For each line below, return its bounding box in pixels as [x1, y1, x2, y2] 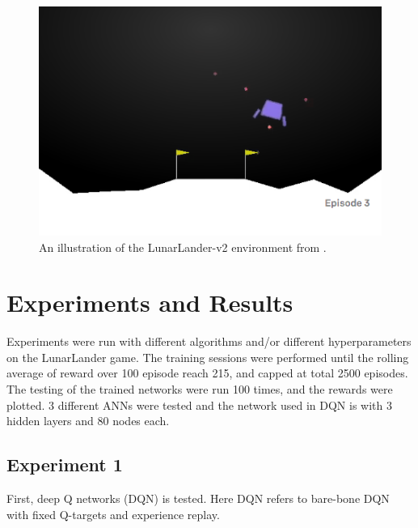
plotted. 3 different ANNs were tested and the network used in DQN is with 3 [6, 396, 392, 413]
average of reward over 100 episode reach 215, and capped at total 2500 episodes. [6, 364, 408, 381]
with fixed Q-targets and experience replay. [6, 505, 220, 522]
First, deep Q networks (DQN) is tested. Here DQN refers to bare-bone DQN [6, 490, 390, 507]
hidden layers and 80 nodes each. [6, 412, 170, 429]
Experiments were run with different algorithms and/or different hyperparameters [6, 333, 412, 350]
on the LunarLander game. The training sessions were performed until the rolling [6, 348, 409, 365]
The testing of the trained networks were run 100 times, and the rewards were [6, 381, 393, 398]
